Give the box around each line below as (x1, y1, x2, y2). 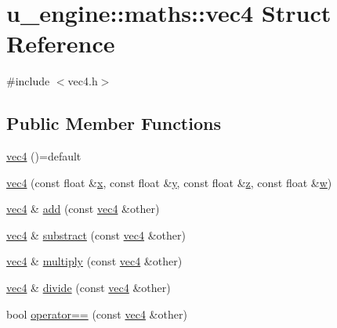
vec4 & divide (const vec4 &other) (6, 279, 171, 296)
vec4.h (67, 73, 98, 89)
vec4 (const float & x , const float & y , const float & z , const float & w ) (6, 174, 332, 190)
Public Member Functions (6, 111, 221, 135)
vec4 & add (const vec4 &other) (6, 200, 160, 217)
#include (6, 73, 50, 89)
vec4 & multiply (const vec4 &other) (6, 253, 183, 269)
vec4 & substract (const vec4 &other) (6, 226, 186, 243)
